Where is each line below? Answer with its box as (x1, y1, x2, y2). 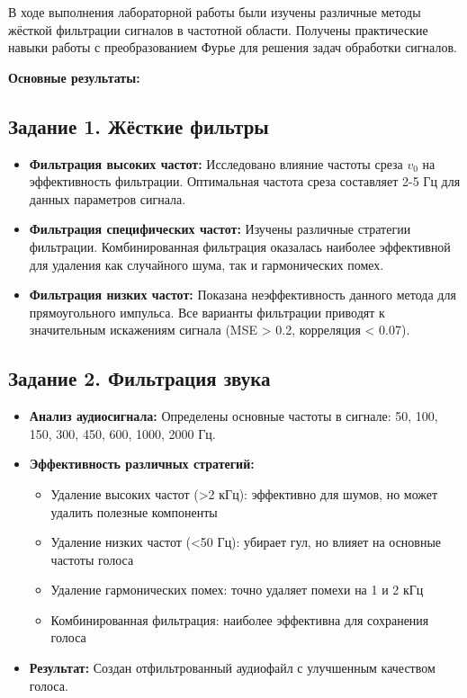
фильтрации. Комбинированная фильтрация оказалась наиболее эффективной (29, 237, 451, 255)
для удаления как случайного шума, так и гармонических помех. (29, 255, 384, 273)
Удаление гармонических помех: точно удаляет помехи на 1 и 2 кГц (50, 580, 424, 599)
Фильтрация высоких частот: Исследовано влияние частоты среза (29, 154, 403, 173)
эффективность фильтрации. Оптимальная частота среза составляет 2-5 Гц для (29, 172, 461, 191)
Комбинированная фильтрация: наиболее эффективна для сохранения (50, 610, 429, 629)
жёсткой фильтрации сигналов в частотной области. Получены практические (8, 20, 428, 39)
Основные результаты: (8, 67, 140, 86)
